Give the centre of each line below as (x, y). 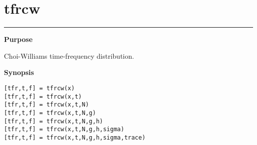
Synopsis (19, 72)
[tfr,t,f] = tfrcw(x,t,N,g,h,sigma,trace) (75, 137)
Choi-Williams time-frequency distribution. (69, 55)
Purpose (18, 39)
